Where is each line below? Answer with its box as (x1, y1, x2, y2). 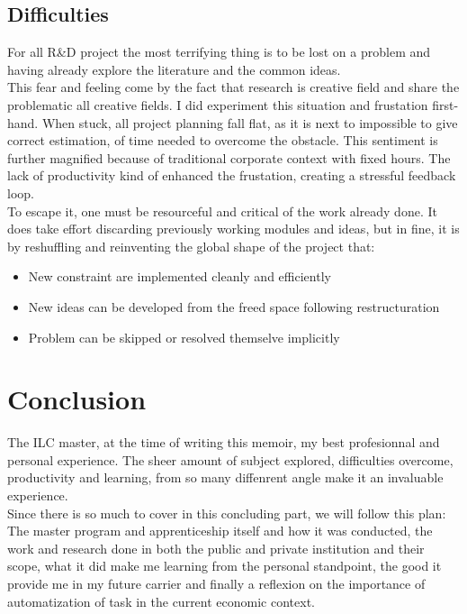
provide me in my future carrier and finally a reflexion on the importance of (7, 573, 426, 592)
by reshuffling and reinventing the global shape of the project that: (7, 236, 375, 255)
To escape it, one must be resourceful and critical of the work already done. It (7, 201, 437, 220)
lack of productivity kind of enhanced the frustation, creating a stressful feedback (7, 166, 456, 185)
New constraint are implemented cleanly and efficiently (28, 267, 331, 286)
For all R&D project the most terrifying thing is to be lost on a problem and (7, 42, 431, 61)
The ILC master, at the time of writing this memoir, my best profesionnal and (7, 433, 440, 452)
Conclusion (7, 380, 147, 417)
